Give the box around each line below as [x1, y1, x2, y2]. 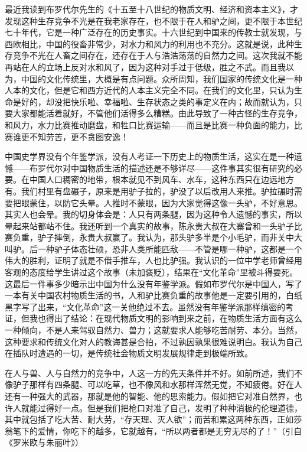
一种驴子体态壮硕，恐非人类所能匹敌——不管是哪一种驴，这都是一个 [37, 242, 302, 255]
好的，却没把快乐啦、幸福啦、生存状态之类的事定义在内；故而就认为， [21, 95, 294, 108]
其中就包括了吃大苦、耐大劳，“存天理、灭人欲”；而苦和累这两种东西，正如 [5, 413, 294, 425]
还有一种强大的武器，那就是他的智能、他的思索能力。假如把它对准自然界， [5, 390, 294, 402]
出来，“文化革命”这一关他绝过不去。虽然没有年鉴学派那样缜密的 [37, 300, 286, 313]
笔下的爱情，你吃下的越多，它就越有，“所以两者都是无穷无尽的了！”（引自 [12, 424, 302, 437]
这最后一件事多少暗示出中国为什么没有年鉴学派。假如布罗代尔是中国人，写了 [5, 277, 302, 290]
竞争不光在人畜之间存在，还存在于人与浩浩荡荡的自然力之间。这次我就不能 [12, 49, 302, 61]
